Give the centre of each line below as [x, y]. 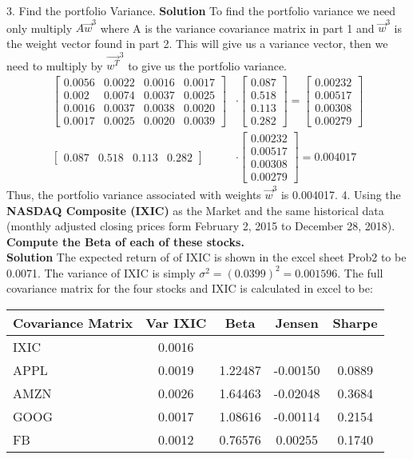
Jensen [297, 323]
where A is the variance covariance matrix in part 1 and [237, 28]
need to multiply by [55, 65]
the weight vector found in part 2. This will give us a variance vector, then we [197, 43]
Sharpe [355, 323]
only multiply [40, 28]
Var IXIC [176, 323]
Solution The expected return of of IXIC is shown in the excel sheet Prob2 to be [206, 257]
